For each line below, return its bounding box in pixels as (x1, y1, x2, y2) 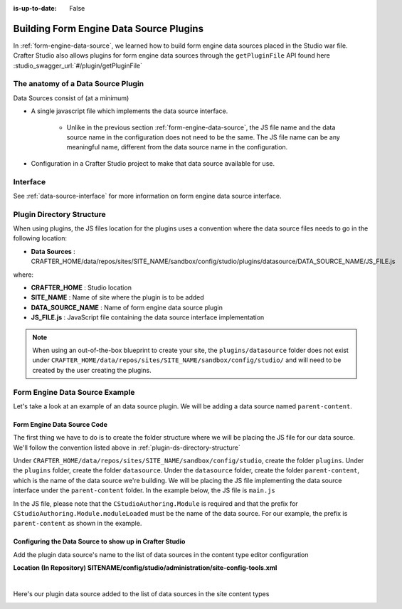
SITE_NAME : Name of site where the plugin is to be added (31, 293, 204, 302)
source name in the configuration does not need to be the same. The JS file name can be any (66, 133, 341, 142)
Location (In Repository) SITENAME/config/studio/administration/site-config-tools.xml (13, 563, 277, 572)
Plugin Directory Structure (13, 209, 106, 219)
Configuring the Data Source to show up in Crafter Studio (13, 537, 186, 546)
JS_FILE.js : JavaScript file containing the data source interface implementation (31, 313, 265, 322)
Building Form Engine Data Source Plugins (13, 22, 204, 35)
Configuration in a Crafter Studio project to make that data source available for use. (31, 159, 275, 167)
